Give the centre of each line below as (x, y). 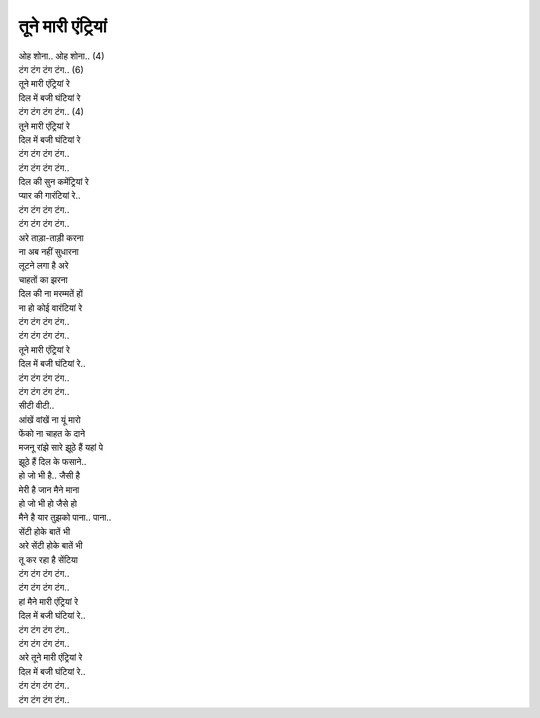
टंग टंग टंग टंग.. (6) (51, 69)
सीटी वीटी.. (36, 406)
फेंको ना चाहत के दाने (51, 434)
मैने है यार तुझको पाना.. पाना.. (65, 517)
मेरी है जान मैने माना (49, 489)
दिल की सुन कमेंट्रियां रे (53, 182)
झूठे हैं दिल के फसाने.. (52, 461)
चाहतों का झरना (43, 279)
